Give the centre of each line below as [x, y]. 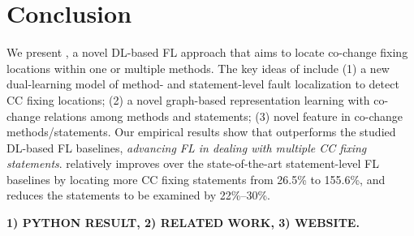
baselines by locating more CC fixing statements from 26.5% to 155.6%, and [196, 179]
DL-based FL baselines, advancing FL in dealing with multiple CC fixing [187, 147]
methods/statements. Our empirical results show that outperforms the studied [201, 132]
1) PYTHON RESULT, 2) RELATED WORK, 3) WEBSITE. [183, 223]
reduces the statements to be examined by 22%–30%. [138, 195]
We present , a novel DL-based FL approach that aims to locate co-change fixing [207, 52]
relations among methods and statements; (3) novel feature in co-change [224, 116]
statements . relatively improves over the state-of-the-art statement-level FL [193, 163]
